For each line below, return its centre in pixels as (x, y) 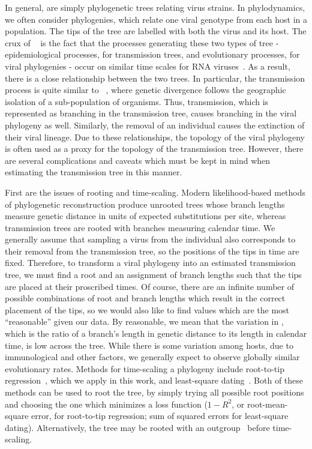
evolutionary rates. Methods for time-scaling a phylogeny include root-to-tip (145, 368)
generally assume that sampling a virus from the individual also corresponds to (150, 239)
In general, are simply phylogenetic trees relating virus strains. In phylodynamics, (155, 7)
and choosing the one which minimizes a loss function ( (106, 404)
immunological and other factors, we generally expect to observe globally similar (152, 357)
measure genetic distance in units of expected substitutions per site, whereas (145, 216)
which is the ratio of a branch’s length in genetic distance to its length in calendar (156, 333)
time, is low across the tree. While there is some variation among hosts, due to (149, 345)
